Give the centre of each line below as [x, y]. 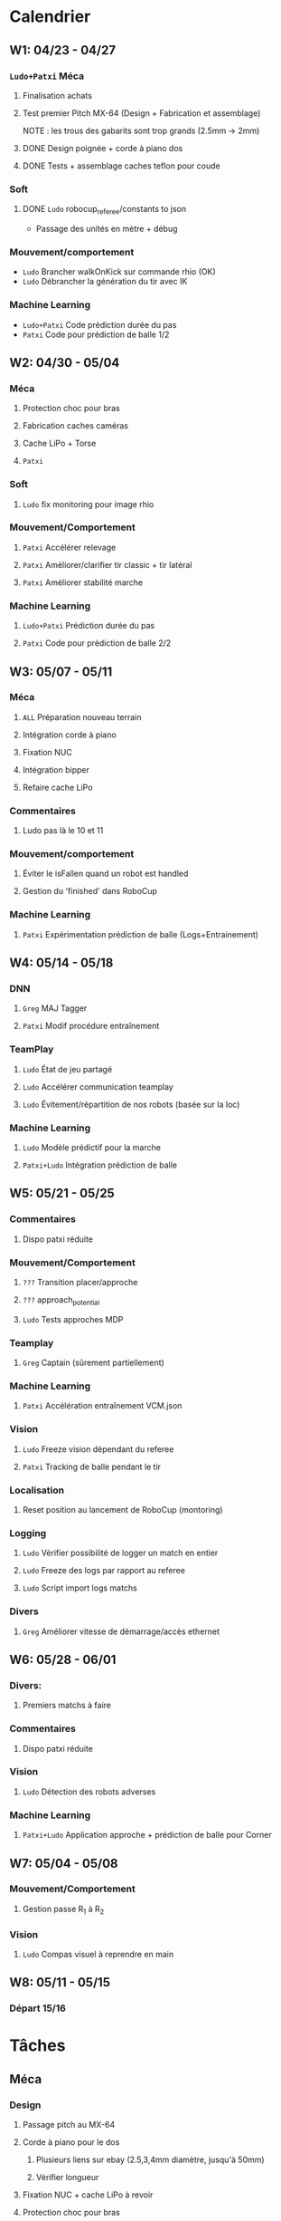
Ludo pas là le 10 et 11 [63, 831]
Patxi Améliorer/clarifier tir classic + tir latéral [107, 564]
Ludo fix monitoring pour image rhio [88, 504]
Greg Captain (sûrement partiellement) [93, 1363]
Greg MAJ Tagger [55, 1008]
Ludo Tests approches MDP [73, 1319]
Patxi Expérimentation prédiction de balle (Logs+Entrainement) [140, 934]
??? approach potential [61, 1300]
